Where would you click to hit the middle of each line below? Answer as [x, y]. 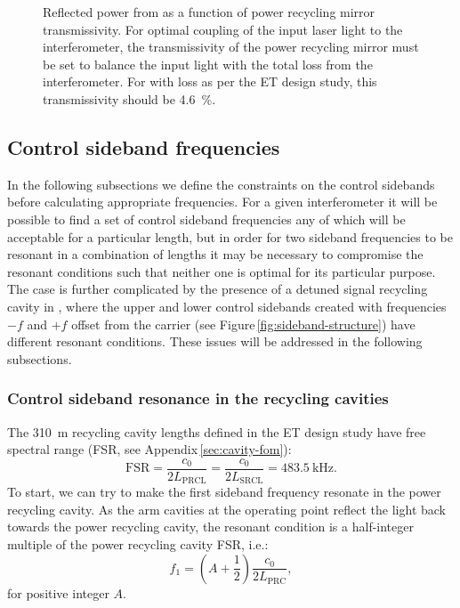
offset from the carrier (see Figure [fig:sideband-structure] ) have [243, 324]
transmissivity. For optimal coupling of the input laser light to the [223, 29]
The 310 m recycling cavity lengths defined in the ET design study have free [217, 431]
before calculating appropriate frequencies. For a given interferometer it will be [222, 202]
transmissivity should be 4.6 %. [129, 98]
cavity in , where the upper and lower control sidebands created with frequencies [227, 306]
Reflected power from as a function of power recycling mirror [209, 12]
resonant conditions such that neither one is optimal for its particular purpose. [222, 271]
